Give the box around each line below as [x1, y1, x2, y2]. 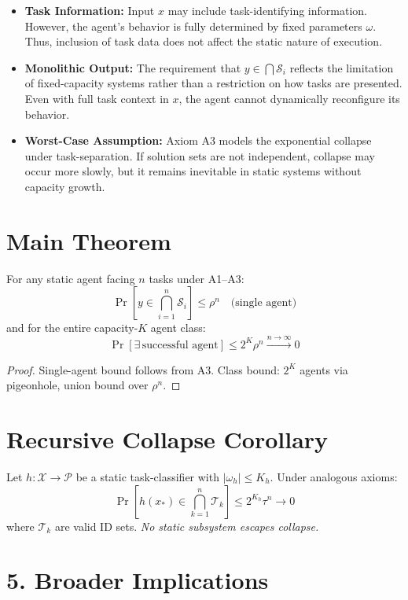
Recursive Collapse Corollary [6, 423, 329, 455]
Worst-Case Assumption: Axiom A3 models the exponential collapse [24, 132, 372, 149]
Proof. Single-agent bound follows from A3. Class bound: [6, 361, 280, 377]
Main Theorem [6, 224, 171, 256]
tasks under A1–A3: [149, 270, 244, 286]
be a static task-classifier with [75, 468, 219, 484]
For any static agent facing [6, 270, 135, 286]
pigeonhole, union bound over [6, 377, 149, 393]
